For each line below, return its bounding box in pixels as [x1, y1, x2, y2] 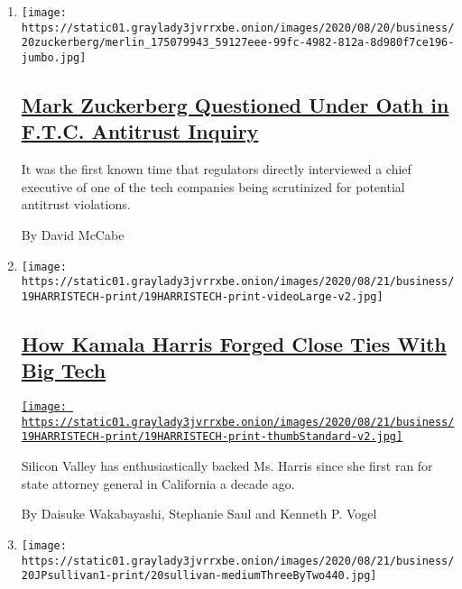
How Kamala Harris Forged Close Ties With [21, 329, 447, 357]
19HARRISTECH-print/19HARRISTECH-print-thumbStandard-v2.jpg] [21, 430, 403, 444]
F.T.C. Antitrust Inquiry [21, 117, 259, 145]
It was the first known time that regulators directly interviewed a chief [21, 160, 411, 179]
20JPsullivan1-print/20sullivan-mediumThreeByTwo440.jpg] [21, 569, 377, 583]
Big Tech [21, 356, 106, 384]
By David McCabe [21, 225, 125, 244]
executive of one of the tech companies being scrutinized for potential [21, 177, 405, 196]
